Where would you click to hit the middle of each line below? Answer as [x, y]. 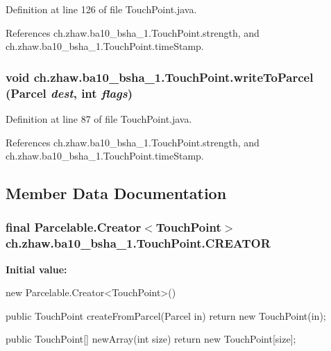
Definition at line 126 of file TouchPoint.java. [101, 9]
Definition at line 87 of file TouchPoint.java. [99, 118]
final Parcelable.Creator [74, 227]
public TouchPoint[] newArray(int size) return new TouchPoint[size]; [151, 339]
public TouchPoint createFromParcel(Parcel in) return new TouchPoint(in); [166, 315]
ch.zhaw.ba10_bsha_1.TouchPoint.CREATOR [138, 243]
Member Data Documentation [116, 193]
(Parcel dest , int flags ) [69, 93]
